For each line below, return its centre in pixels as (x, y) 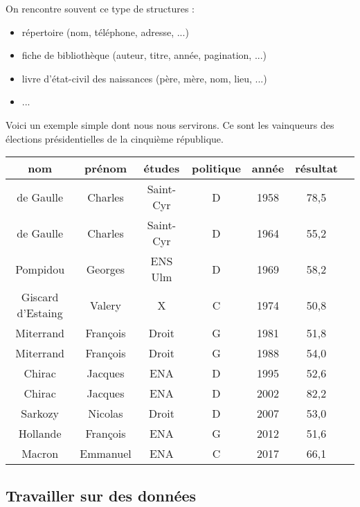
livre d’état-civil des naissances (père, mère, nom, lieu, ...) (144, 78)
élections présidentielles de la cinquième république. (115, 138)
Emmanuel (106, 454)
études (162, 168)
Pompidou (40, 269)
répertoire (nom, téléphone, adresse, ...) (105, 32)
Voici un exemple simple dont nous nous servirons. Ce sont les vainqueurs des (170, 124)
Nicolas (106, 413)
